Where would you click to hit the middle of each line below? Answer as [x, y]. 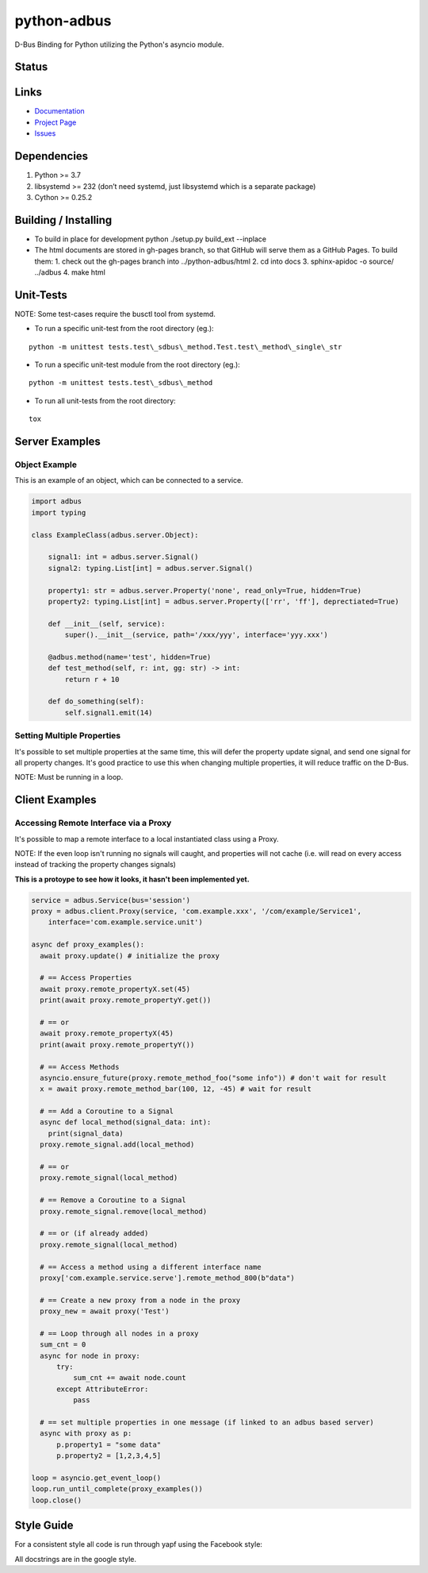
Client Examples [55, 800]
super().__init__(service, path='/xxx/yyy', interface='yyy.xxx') [197, 635]
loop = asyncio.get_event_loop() [96, 1478]
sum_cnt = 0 [63, 1345]
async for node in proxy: [90, 1355]
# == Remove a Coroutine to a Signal [113, 1200]
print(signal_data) [86, 1133]
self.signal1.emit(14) [109, 712]
